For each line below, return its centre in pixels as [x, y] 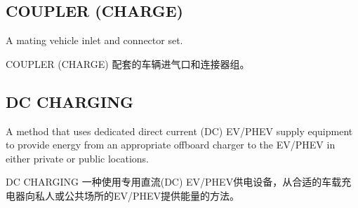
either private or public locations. [77, 158]
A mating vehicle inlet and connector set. [94, 40]
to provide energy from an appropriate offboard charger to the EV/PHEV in [171, 145]
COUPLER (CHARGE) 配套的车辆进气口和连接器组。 [128, 63]
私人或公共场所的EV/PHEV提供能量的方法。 [137, 195]
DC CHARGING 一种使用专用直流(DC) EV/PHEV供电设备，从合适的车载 [174, 182]
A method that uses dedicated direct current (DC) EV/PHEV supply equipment [179, 131]
